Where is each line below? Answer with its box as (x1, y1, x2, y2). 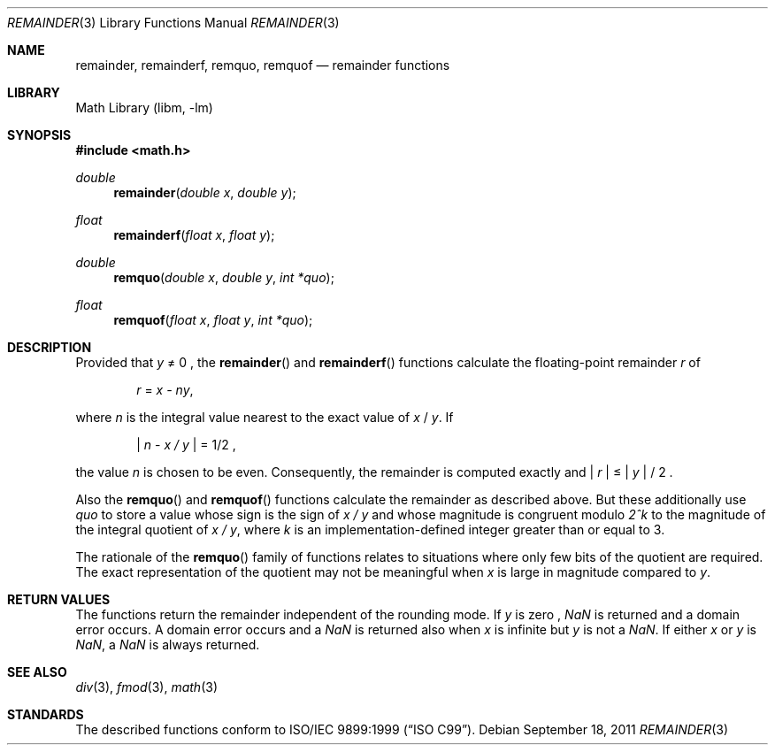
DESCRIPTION (7, 340, 92, 355)
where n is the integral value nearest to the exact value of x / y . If (75, 410, 454, 425)
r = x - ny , (136, 382, 194, 397)
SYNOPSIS (7, 127, 72, 142)
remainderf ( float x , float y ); (113, 227, 275, 242)
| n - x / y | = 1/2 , (136, 437, 236, 452)
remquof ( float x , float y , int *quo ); (113, 312, 313, 327)
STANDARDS (7, 707, 84, 722)
